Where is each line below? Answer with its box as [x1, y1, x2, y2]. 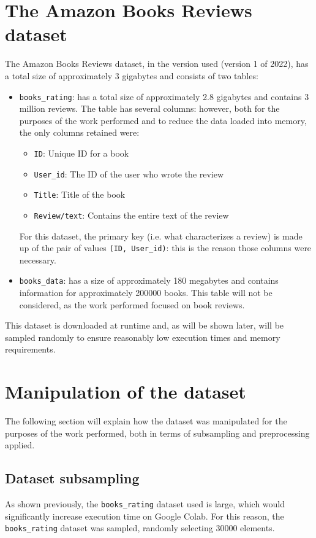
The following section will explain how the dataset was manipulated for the [5, 415, 287, 427]
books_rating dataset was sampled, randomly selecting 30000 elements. [5, 521, 275, 534]
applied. [5, 439, 35, 451]
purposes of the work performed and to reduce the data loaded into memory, [19, 114, 307, 127]
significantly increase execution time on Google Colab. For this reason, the [5, 509, 284, 522]
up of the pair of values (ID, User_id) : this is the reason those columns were [19, 241, 312, 254]
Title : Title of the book [34, 188, 126, 201]
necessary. [19, 253, 56, 266]
